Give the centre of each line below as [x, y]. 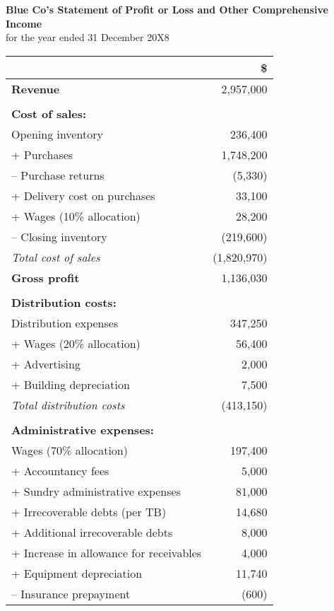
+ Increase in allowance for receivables [107, 552]
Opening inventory [57, 134]
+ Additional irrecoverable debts [92, 532]
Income [24, 23]
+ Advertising [46, 363]
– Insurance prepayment [71, 593]
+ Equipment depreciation [77, 573]
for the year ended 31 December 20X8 [88, 37]
